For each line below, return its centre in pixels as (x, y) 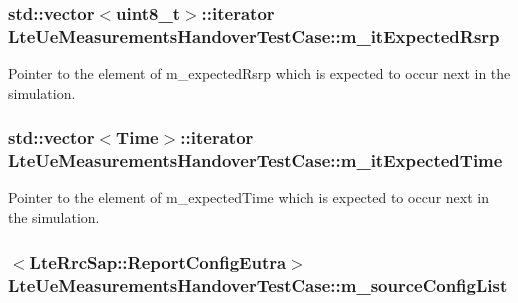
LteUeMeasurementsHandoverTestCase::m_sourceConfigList (258, 284)
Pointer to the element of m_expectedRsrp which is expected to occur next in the (259, 73)
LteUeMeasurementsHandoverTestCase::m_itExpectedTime (255, 160)
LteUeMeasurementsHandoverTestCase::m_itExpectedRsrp (254, 35)
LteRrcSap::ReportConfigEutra (158, 261)
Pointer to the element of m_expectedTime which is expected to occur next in (248, 197)
